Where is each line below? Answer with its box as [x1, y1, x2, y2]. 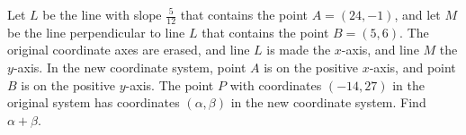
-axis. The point [125, 75, 214, 94]
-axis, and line [341, 40, 419, 59]
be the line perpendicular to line [7, 22, 185, 41]
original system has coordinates [7, 93, 180, 112]
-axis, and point [369, 58, 456, 77]
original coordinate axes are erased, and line [7, 40, 250, 59]
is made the [266, 40, 331, 59]
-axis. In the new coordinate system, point [13, 58, 246, 77]
